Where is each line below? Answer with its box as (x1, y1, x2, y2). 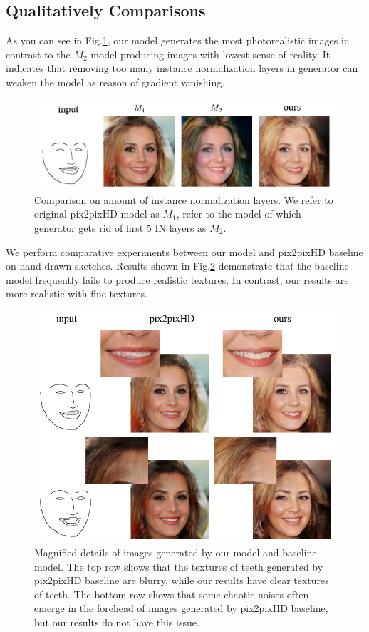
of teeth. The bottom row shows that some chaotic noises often (34, 586, 309, 601)
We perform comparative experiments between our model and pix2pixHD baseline (6, 244, 363, 259)
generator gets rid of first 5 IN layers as (34, 220, 207, 235)
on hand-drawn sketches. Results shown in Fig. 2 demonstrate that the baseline (6, 258, 349, 273)
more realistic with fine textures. (6, 286, 147, 301)
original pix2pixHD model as (34, 206, 160, 221)
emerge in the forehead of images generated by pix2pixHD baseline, (34, 601, 328, 616)
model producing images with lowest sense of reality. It (90, 46, 331, 61)
